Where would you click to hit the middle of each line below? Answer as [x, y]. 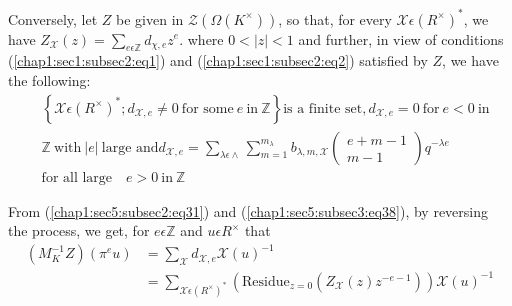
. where [201, 38]
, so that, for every [335, 18]
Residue [266, 281]
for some [207, 108]
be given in [150, 18]
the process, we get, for [79, 230]
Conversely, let [53, 18]
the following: [49, 79]
